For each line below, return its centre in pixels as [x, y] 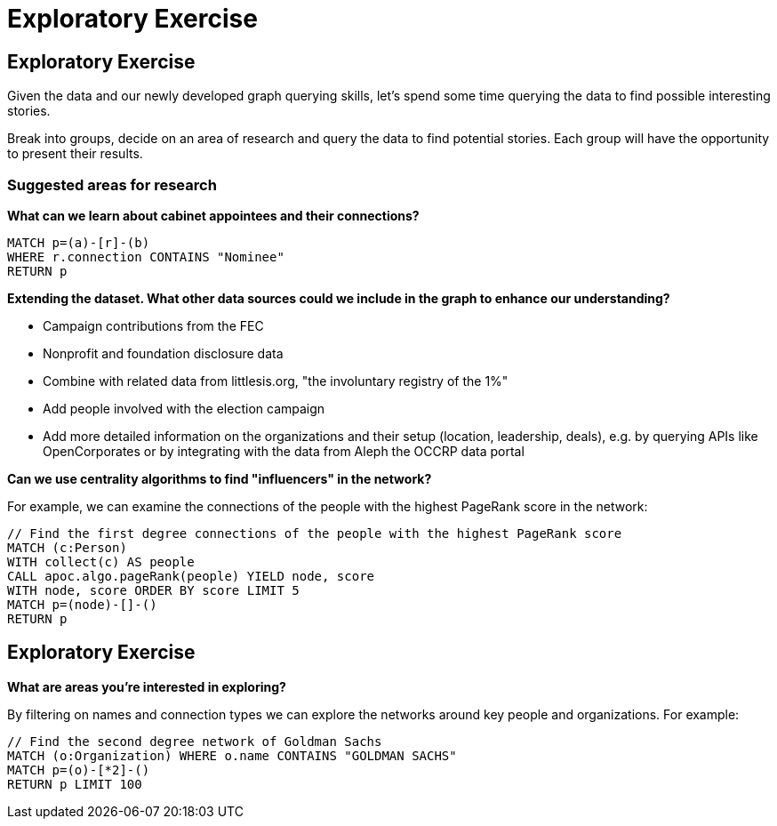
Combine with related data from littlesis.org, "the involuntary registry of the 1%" [276, 381]
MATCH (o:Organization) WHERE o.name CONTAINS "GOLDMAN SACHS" [232, 755]
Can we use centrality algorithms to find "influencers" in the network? [220, 478]
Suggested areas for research [112, 184]
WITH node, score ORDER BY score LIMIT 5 [153, 590]
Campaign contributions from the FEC [153, 325]
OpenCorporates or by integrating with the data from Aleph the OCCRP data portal [284, 451]
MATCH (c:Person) [67, 547]
